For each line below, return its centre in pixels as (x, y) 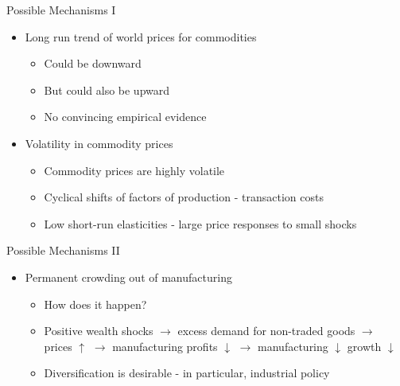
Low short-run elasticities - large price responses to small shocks (200, 223)
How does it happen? (95, 304)
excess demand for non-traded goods (266, 331)
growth (364, 346)
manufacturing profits (165, 346)
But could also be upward (107, 90)
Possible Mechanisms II (63, 250)
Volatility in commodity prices (99, 143)
